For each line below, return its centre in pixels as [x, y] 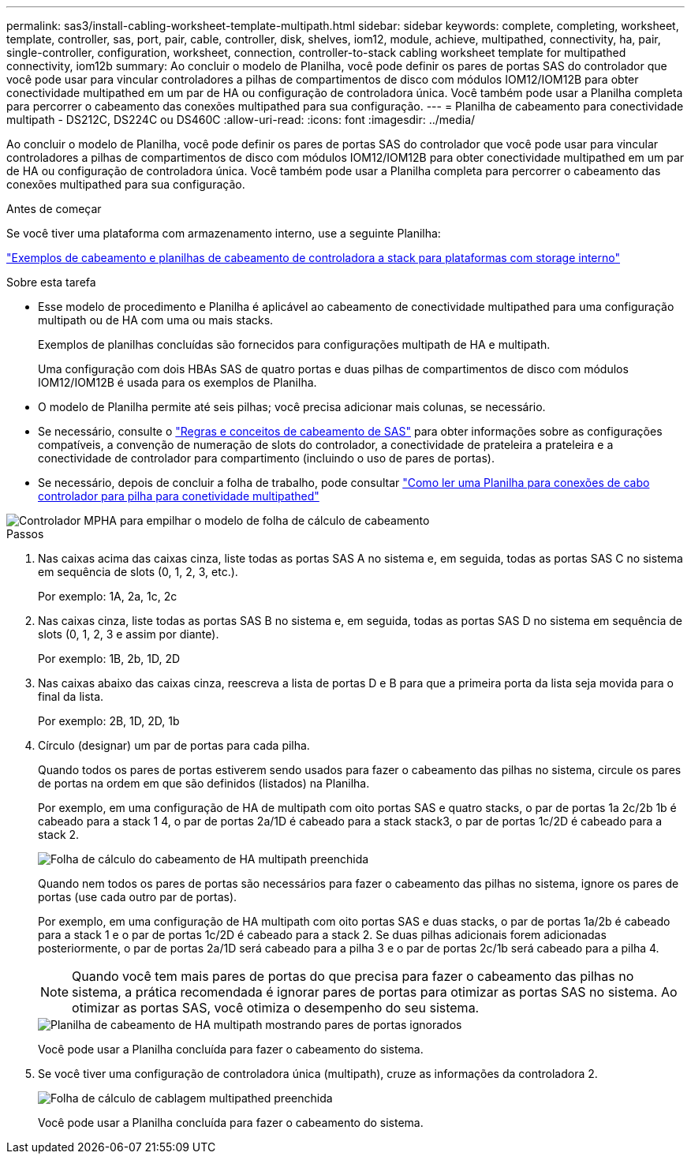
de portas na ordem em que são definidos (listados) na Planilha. [204, 783]
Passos [25, 534]
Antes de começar [54, 209]
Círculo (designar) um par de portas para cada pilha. [174, 745]
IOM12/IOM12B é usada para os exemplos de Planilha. [177, 382]
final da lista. [71, 696]
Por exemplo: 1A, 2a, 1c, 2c [108, 596]
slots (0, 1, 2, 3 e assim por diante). [129, 634]
